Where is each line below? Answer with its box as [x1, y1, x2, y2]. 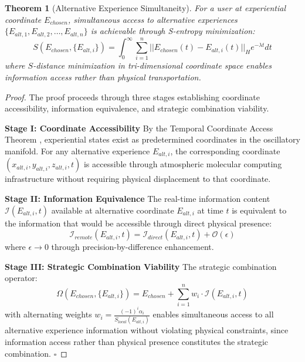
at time [197, 204, 223, 216]
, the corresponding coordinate [170, 145, 280, 157]
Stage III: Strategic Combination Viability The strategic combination [5, 260, 277, 272]
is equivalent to [232, 204, 287, 216]
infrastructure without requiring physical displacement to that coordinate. [5, 172, 271, 185]
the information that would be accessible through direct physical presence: [5, 216, 272, 229]
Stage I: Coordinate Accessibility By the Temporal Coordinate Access [5, 121, 273, 134]
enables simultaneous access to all [152, 308, 274, 320]
